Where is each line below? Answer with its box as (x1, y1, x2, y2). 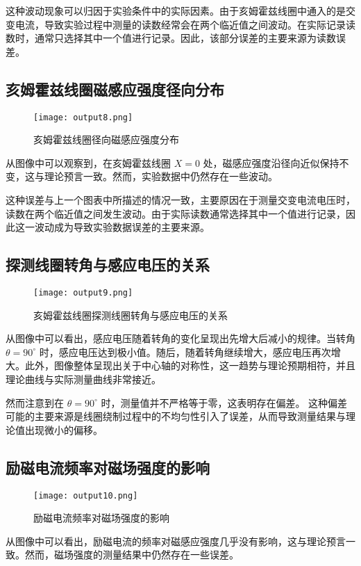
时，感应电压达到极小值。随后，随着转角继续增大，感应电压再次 (39, 344, 331, 359)
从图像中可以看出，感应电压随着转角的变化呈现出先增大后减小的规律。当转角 (6, 331, 355, 346)
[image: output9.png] (33, 288, 133, 298)
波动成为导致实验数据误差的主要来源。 (34, 220, 210, 234)
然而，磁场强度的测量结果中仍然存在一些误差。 (24, 547, 239, 562)
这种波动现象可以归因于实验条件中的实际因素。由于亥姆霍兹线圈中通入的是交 (6, 3, 355, 17)
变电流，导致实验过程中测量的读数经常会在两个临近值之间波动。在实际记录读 (6, 17, 355, 31)
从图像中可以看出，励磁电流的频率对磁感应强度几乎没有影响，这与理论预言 (6, 533, 346, 548)
